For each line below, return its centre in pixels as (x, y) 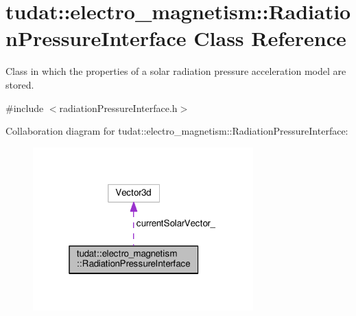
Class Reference (270, 38)
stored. (20, 84)
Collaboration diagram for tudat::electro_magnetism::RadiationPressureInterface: (177, 131)
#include (25, 108)
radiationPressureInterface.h (118, 108)
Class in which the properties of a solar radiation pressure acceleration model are (176, 71)
